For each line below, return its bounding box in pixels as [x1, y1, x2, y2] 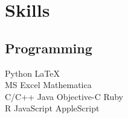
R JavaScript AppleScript [5, 102, 100, 114]
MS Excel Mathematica [5, 78, 92, 91]
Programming [5, 38, 92, 57]
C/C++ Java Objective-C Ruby [5, 90, 123, 102]
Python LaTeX [5, 66, 60, 79]
